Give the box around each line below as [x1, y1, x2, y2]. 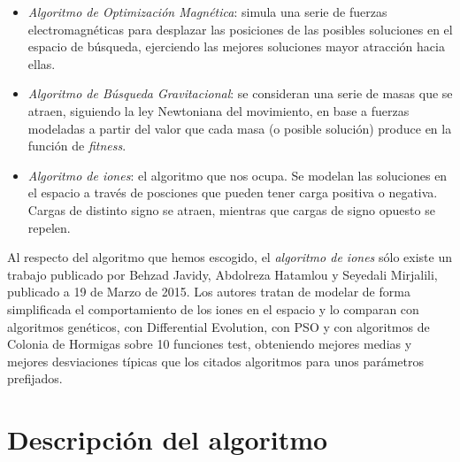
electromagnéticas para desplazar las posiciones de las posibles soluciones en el [27, 19, 453, 38]
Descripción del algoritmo [7, 421, 328, 458]
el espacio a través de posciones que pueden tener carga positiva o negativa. [27, 183, 438, 202]
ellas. [27, 54, 56, 73]
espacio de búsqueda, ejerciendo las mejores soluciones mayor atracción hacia [27, 37, 445, 56]
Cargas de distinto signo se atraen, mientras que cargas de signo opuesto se [27, 200, 435, 219]
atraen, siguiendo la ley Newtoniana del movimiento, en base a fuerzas [27, 101, 410, 119]
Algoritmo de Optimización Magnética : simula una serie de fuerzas [27, 3, 387, 20]
